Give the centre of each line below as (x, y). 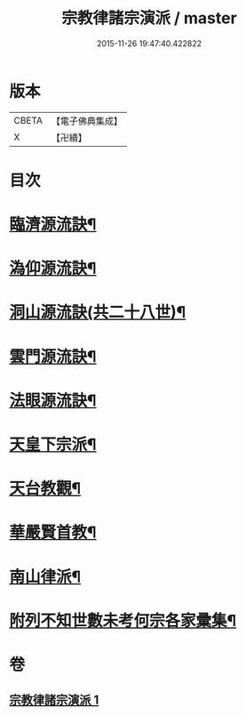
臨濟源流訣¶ (53, 225)
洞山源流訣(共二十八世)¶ (98, 313)
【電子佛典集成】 (87, 121)
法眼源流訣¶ (53, 400)
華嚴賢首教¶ (53, 532)
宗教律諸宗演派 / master (149, 18)
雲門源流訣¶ (53, 356)
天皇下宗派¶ (53, 445)
